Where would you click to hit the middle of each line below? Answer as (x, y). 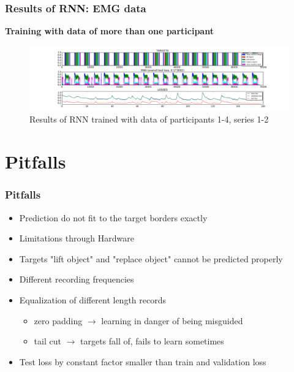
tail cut (47, 341)
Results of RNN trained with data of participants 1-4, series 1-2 (149, 119)
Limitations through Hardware (77, 238)
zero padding (58, 320)
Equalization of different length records (92, 299)
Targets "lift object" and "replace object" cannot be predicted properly (151, 258)
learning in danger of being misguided (172, 320)
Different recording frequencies (77, 279)
